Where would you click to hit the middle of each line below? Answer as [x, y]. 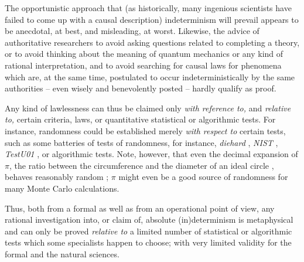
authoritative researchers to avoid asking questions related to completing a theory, [152, 42]
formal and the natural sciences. [62, 254]
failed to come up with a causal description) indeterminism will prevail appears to [152, 19]
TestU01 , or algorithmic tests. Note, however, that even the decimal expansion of [151, 154]
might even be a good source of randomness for [203, 177]
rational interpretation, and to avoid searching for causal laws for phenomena [143, 65]
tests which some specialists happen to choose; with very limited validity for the [148, 242]
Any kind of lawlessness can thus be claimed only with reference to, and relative [148, 108]
